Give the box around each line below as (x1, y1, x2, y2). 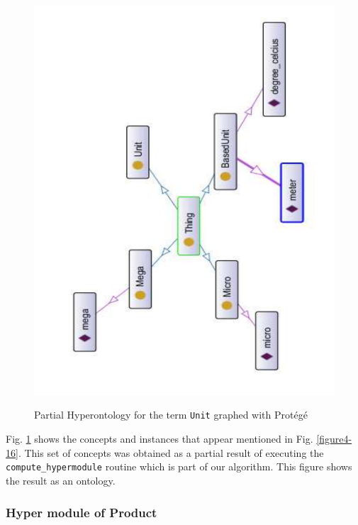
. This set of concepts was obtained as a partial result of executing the (18, 445, 324, 460)
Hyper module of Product (6, 503, 157, 521)
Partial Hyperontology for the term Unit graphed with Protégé (34, 407, 308, 422)
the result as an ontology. (6, 472, 116, 487)
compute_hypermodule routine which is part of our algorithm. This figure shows (6, 459, 352, 474)
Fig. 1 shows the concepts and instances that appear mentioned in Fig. (6, 431, 313, 446)
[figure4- (316, 431, 352, 446)
